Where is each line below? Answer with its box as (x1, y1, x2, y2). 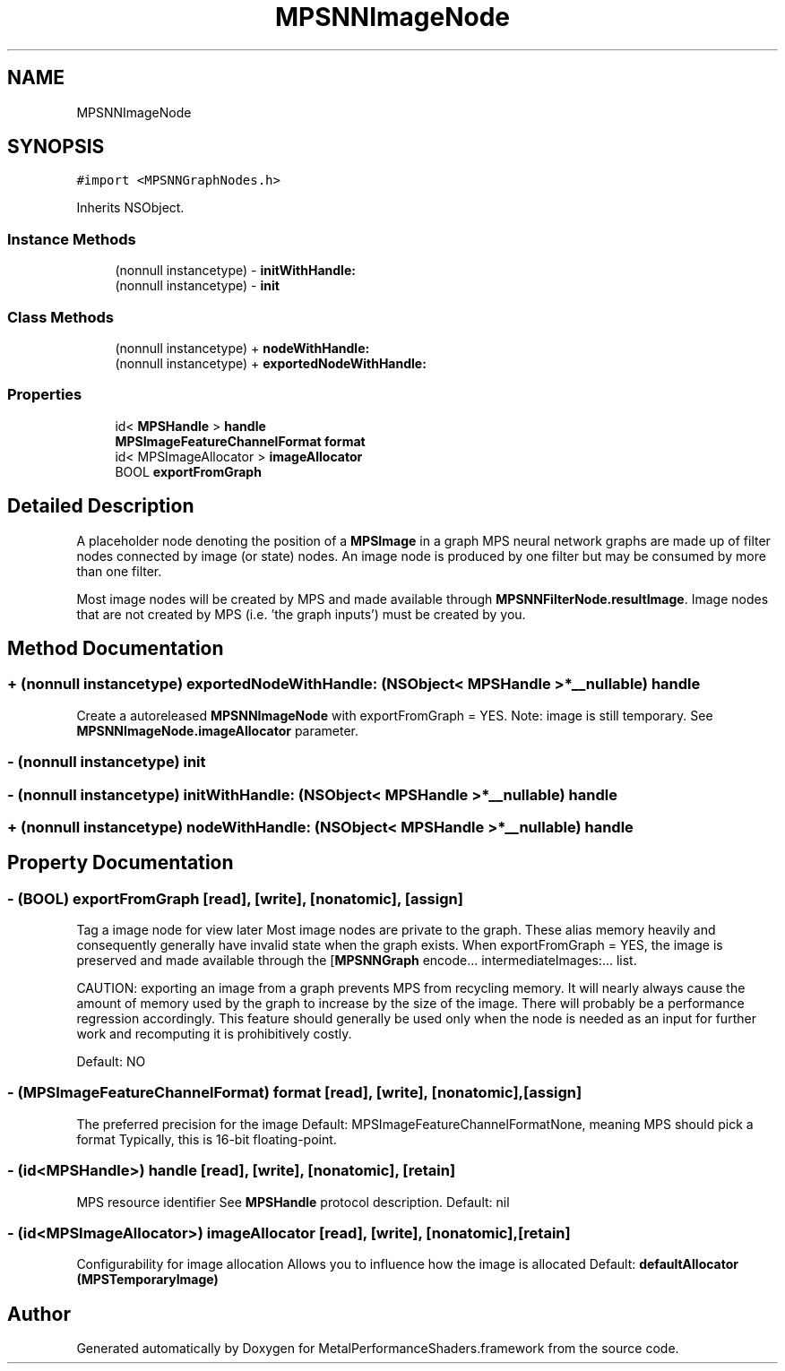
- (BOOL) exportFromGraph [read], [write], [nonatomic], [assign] (7, 889, 463, 908)
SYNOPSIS (7, 135, 105, 159)
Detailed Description (7, 495, 194, 518)
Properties (7, 385, 82, 404)
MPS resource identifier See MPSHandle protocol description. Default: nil (76, 1194, 510, 1210)
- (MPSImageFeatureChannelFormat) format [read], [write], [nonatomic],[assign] (7, 1083, 582, 1102)
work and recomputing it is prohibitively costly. (76, 1026, 352, 1042)
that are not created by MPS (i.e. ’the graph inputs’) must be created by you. (76, 606, 526, 622)
